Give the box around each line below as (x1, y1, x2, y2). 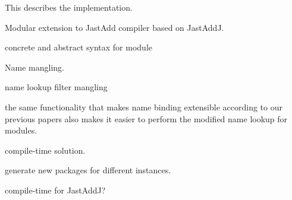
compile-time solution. (5, 144, 86, 156)
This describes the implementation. (5, 1, 133, 13)
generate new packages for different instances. (5, 164, 171, 176)
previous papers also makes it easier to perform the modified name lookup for (5, 112, 288, 125)
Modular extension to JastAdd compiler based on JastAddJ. (5, 21, 224, 33)
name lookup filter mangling (5, 81, 108, 93)
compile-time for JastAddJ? (5, 183, 106, 196)
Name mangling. (5, 61, 64, 73)
